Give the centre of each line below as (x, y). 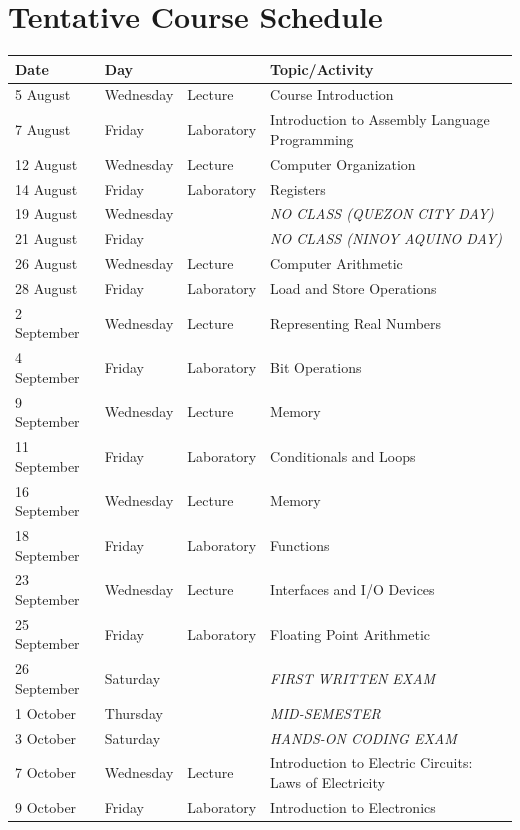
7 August (43, 129)
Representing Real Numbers (356, 322)
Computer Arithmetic (336, 263)
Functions (300, 544)
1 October (46, 712)
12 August (46, 163)
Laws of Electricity (327, 782)
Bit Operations (316, 367)
